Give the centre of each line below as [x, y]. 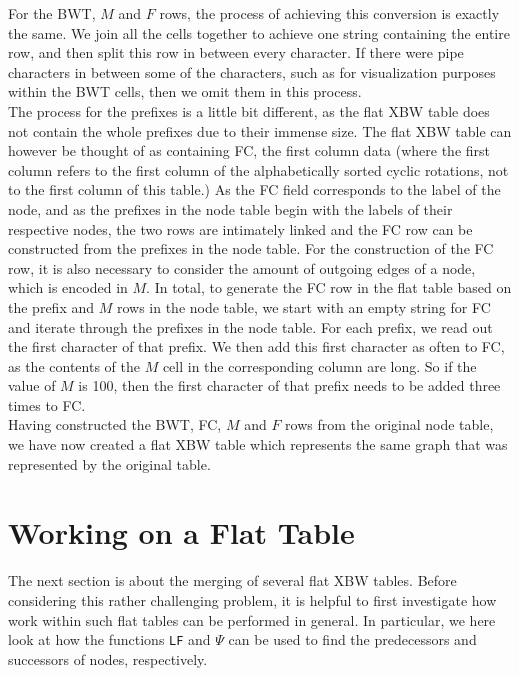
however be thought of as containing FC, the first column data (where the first [249, 150]
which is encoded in [68, 287]
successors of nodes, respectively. [108, 658]
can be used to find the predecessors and [352, 639]
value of [32, 385]
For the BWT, [52, 13]
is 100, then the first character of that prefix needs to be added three [289, 385]
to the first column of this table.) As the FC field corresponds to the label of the [254, 189]
